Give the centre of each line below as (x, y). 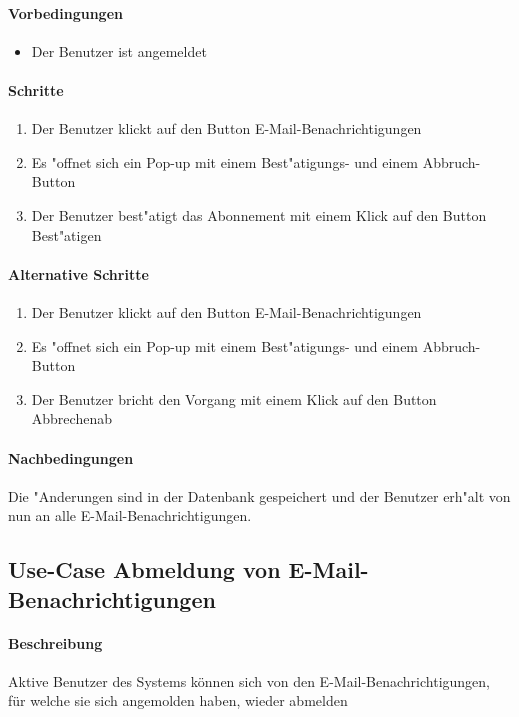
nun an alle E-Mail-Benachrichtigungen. (130, 515)
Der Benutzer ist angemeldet (119, 50)
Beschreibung (55, 642)
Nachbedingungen (71, 457)
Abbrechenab (71, 418)
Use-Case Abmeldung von (144, 569)
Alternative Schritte (78, 273)
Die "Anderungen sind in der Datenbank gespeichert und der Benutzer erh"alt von (259, 495)
